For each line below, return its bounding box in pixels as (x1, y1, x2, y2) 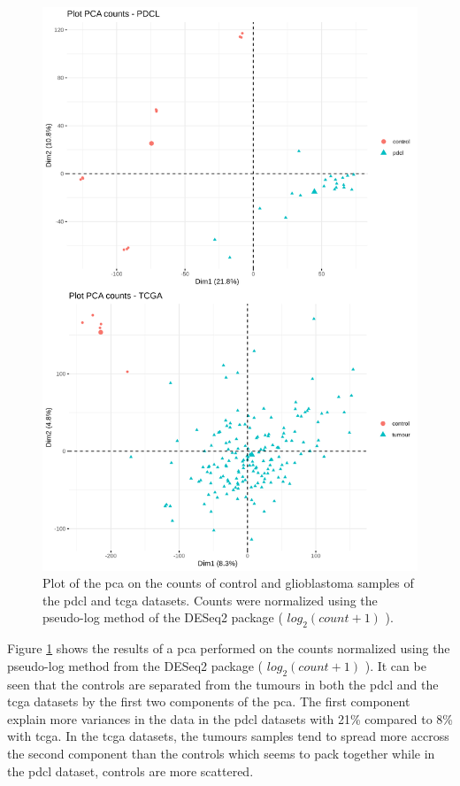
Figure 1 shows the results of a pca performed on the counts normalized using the (7, 639, 450, 658)
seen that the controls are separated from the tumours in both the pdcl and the (7, 674, 439, 693)
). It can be (364, 656, 426, 674)
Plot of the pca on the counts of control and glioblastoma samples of (42, 574, 414, 592)
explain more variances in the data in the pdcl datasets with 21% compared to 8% (7, 709, 453, 728)
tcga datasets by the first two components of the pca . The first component (7, 692, 410, 711)
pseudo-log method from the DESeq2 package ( (7, 656, 264, 674)
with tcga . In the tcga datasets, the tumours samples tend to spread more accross (7, 727, 449, 745)
